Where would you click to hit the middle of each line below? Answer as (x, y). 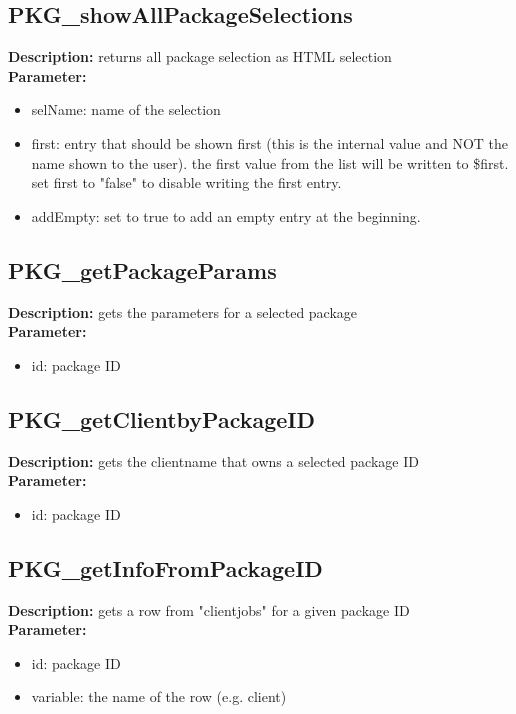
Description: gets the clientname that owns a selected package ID (213, 460)
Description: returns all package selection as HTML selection (200, 56)
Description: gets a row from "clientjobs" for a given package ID (209, 609)
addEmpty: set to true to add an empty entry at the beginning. (226, 215)
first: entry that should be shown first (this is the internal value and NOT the (270, 142)
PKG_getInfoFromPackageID (165, 567)
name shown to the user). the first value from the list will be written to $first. (270, 162)
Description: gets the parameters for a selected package (183, 311)
